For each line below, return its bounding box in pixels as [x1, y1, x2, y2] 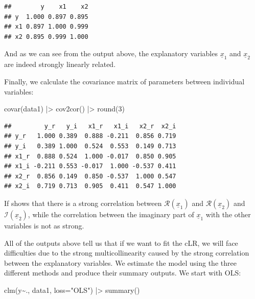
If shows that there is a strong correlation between [4, 197, 162, 208]
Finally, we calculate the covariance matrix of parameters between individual [4, 76, 245, 86]
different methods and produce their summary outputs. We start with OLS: [4, 267, 241, 278]
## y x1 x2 [4, 3, 88, 10]
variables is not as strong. [4, 220, 84, 231]
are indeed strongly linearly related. [4, 59, 116, 70]
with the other [205, 209, 251, 219]
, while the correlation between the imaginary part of [28, 209, 194, 219]
